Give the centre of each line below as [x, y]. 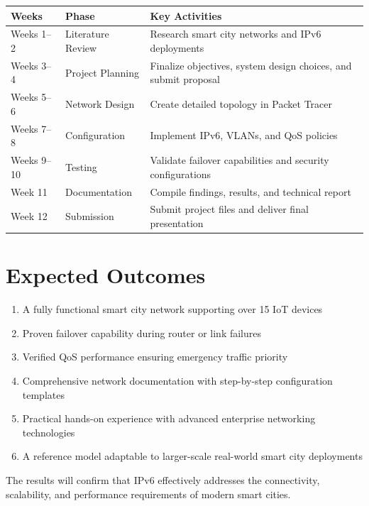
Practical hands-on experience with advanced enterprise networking [169, 418]
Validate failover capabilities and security [239, 160]
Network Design [100, 104]
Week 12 [29, 216]
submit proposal [185, 79]
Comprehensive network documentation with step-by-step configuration [177, 380]
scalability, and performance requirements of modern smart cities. [148, 494]
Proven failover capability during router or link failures [142, 332]
